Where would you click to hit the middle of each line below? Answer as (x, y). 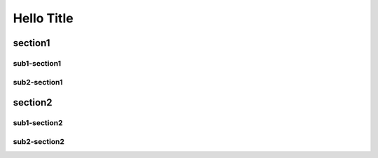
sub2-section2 (39, 141)
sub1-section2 (38, 123)
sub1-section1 (37, 63)
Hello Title (43, 18)
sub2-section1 (38, 82)
